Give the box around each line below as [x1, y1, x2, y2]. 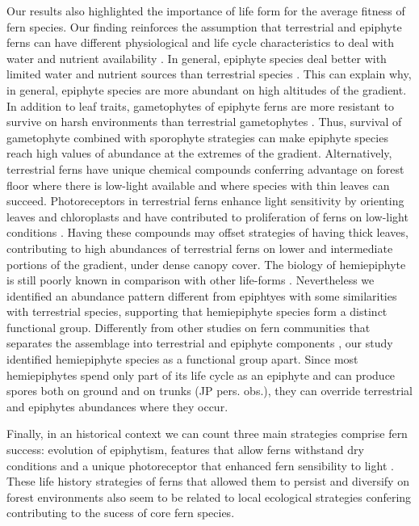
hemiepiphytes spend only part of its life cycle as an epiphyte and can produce [6, 366, 396, 383]
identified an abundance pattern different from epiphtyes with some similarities [6, 287, 397, 304]
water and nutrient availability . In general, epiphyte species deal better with [6, 49, 387, 66]
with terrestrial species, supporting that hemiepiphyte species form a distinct [6, 303, 388, 320]
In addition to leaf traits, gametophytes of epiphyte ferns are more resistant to [6, 97, 395, 114]
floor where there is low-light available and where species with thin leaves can [6, 176, 390, 193]
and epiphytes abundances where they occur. [6, 398, 228, 414]
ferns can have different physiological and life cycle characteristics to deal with [6, 34, 394, 51]
